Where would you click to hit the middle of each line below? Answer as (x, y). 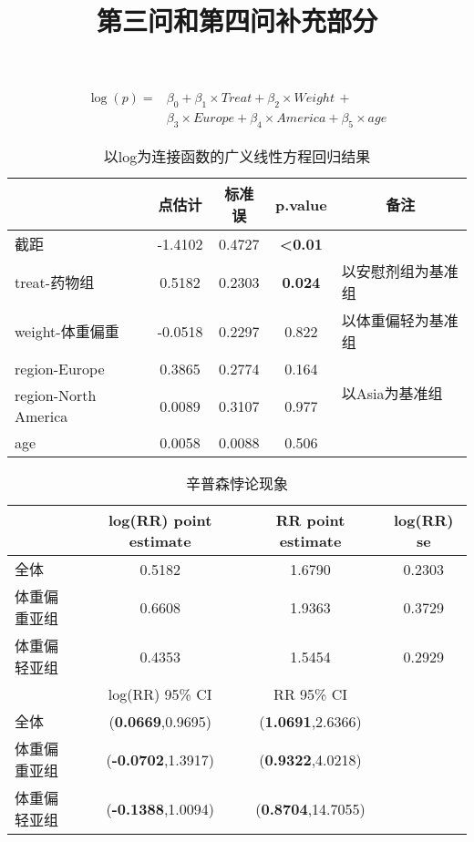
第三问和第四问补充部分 (237, 21)
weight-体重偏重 (67, 332)
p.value (301, 204)
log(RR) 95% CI (160, 694)
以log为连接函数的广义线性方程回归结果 (237, 157)
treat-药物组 (55, 282)
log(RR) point (160, 520)
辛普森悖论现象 (237, 484)
